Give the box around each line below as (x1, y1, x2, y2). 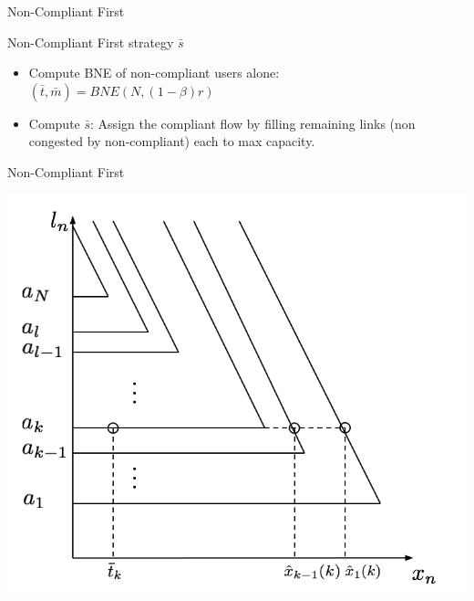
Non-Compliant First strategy (7, 32, 174, 51)
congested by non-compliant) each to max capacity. (28, 132, 315, 151)
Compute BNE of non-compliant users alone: (28, 63, 280, 82)
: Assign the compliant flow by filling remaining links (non (90, 113, 416, 132)
